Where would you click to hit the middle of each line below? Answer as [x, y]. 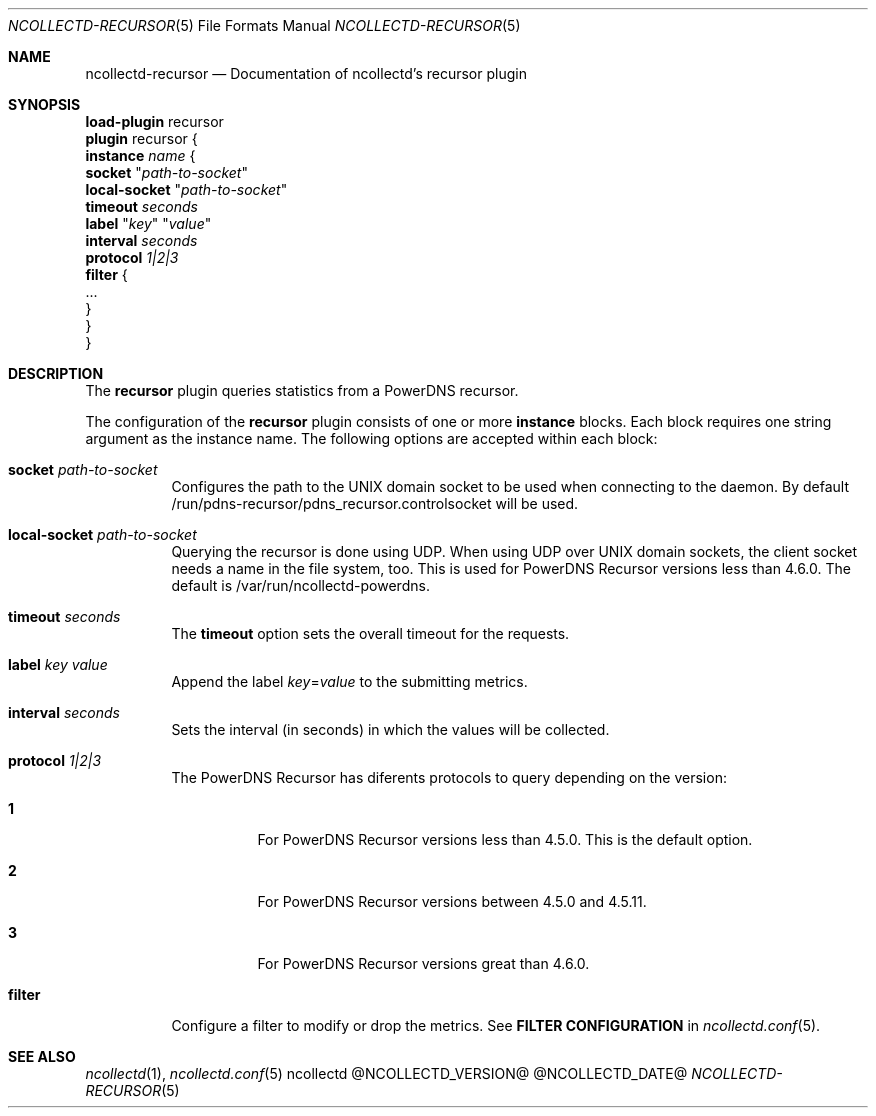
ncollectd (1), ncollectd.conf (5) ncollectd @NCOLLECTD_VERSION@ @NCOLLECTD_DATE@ [386, 1073]
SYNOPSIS [44, 104]
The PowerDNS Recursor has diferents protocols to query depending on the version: [449, 777]
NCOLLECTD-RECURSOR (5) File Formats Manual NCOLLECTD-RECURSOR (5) [264, 25]
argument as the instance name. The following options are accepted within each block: [371, 438]
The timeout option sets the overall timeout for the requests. [370, 633]
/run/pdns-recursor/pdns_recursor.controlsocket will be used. [375, 503]
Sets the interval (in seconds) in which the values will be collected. [390, 729]
